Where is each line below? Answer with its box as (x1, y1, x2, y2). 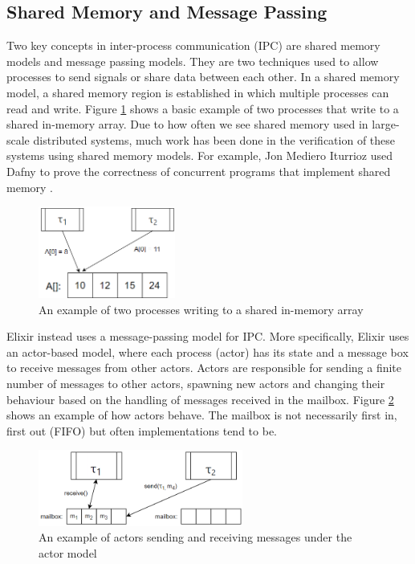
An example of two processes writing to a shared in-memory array (39, 300, 364, 317)
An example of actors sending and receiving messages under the (39, 529, 352, 546)
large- (372, 116, 400, 133)
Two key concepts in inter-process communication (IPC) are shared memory (6, 37, 380, 54)
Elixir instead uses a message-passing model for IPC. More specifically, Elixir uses (6, 328, 409, 345)
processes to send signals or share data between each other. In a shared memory (6, 68, 400, 85)
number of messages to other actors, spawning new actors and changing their (6, 374, 385, 391)
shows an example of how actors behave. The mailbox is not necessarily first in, (6, 407, 397, 423)
